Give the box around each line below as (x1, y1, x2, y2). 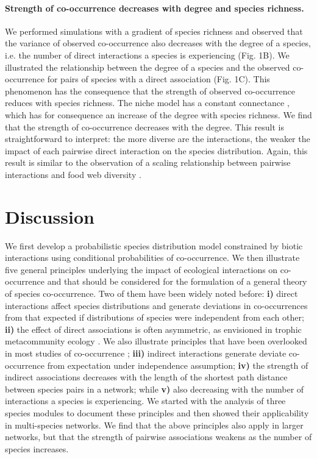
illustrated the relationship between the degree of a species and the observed (5, 60, 290, 73)
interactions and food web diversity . (5, 168, 141, 180)
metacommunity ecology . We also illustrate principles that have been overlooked (5, 335, 307, 347)
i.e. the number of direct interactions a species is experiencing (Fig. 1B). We (5, 48, 290, 61)
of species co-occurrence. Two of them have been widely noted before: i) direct (5, 287, 298, 300)
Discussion (5, 204, 94, 229)
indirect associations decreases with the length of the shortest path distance (5, 371, 288, 383)
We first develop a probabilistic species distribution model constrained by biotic (5, 239, 303, 252)
